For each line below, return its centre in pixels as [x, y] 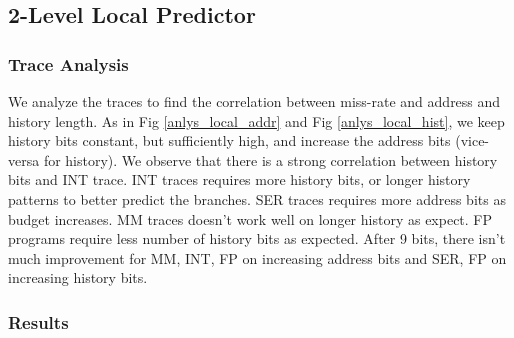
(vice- [472, 140]
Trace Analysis [68, 63]
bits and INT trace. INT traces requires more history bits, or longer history [239, 179]
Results [38, 321]
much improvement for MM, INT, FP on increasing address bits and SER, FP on [257, 257]
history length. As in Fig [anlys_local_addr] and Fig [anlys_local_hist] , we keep [256, 120]
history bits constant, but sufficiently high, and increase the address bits [229, 140]
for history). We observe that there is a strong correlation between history [270, 159]
